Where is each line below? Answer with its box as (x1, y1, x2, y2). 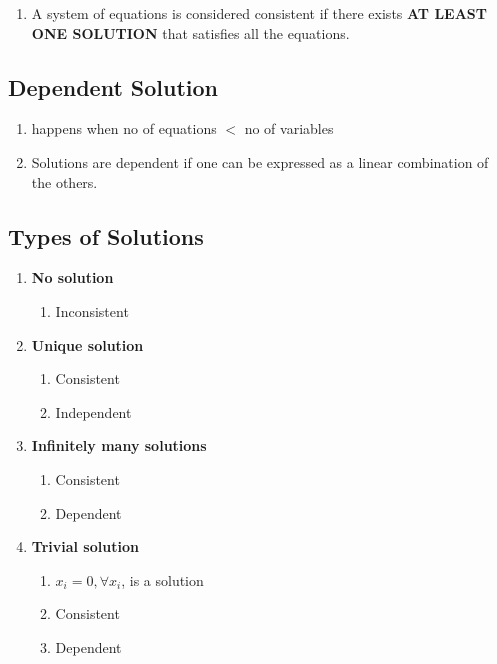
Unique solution (31, 334, 144, 355)
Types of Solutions (8, 220, 204, 251)
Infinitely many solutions (31, 435, 207, 456)
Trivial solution (31, 536, 139, 557)
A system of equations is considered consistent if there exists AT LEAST (31, 3, 487, 23)
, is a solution (121, 569, 204, 590)
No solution (31, 267, 114, 288)
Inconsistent (55, 300, 129, 321)
